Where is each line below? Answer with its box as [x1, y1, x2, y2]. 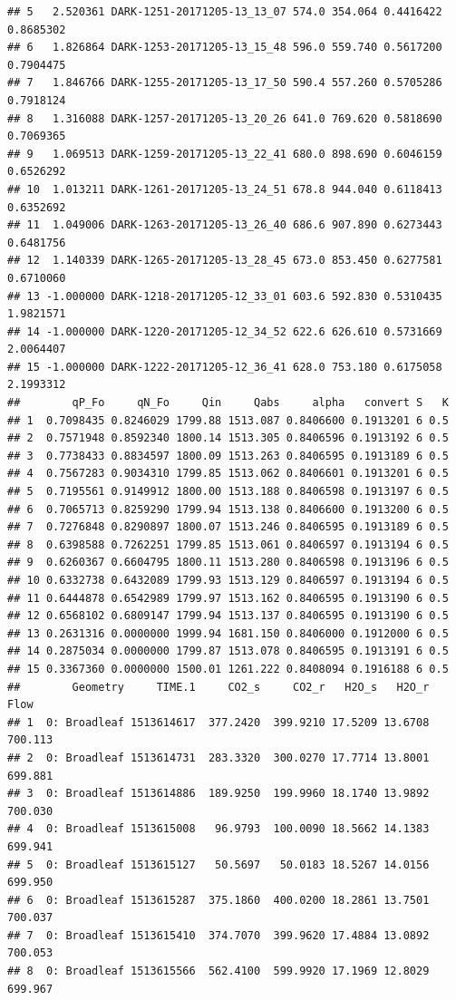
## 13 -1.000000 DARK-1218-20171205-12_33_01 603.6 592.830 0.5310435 [7, 289, 442, 303]
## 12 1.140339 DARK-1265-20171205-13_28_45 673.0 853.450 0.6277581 [7, 254, 442, 267]
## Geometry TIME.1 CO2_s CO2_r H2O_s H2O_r [7, 680, 430, 694]
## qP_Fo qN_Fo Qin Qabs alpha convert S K [7, 396, 449, 410]
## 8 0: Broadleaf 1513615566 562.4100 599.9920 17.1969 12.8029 [7, 965, 430, 978]
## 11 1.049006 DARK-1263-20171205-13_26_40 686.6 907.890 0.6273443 [7, 218, 442, 232]
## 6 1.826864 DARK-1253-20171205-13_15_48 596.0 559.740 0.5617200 [7, 41, 442, 54]
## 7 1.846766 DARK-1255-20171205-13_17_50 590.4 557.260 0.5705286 [7, 76, 442, 90]
